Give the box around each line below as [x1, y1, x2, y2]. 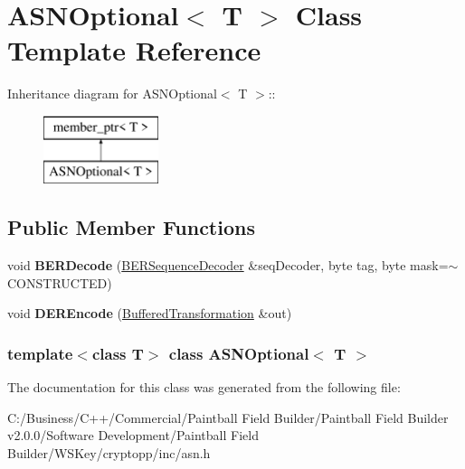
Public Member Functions [7, 213, 255, 241]
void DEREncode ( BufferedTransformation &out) [7, 304, 292, 323]
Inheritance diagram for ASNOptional [7, 84, 217, 103]
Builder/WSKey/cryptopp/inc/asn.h [7, 444, 211, 463]
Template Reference [7, 32, 261, 69]
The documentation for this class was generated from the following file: [7, 378, 401, 397]
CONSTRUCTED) [7, 273, 112, 292]
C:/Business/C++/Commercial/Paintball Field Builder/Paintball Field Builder [7, 408, 449, 427]
